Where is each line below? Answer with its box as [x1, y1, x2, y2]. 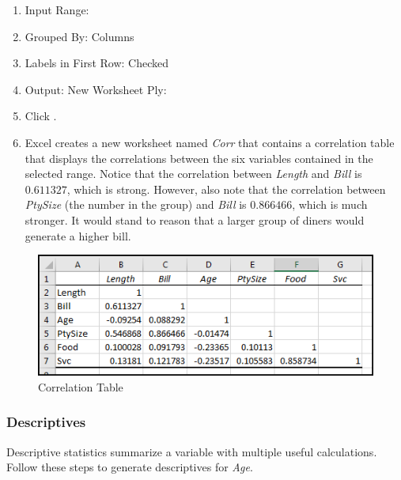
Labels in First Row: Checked [25, 55, 168, 71]
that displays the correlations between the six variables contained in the [25, 149, 373, 166]
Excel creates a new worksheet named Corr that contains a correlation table [25, 134, 395, 150]
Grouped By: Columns [25, 28, 134, 44]
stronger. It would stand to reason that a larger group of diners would [25, 211, 365, 228]
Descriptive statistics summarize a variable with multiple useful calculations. [6, 443, 377, 459]
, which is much [292, 196, 368, 213]
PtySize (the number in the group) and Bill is [25, 196, 247, 213]
